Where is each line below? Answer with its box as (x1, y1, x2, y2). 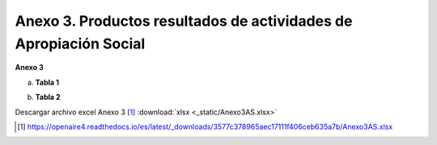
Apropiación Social (15, 35, 146, 52)
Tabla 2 (35, 93, 61, 102)
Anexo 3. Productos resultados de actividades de (15, 12, 353, 30)
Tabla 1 (35, 77, 60, 87)
